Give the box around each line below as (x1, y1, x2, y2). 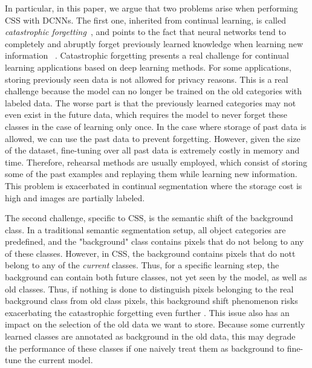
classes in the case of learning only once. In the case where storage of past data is (5, 120, 307, 132)
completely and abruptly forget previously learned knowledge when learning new (5, 37, 304, 50)
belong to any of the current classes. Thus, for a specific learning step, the (5, 259, 279, 271)
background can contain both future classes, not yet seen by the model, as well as (5, 271, 307, 283)
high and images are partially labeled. (5, 191, 145, 204)
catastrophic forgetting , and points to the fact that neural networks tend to (5, 25, 286, 38)
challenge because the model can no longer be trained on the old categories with (5, 85, 302, 97)
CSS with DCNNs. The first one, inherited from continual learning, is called (5, 13, 286, 26)
